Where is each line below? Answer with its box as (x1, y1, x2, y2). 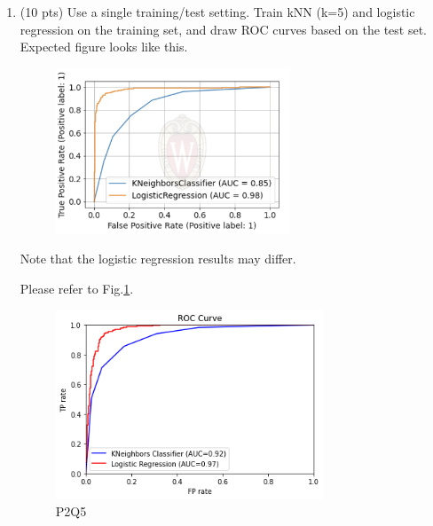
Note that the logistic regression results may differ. (20, 249, 296, 268)
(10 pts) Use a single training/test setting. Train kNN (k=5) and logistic (20, 3, 415, 20)
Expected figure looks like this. (20, 37, 188, 56)
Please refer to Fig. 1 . (20, 279, 134, 297)
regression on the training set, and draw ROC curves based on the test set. (20, 20, 428, 38)
